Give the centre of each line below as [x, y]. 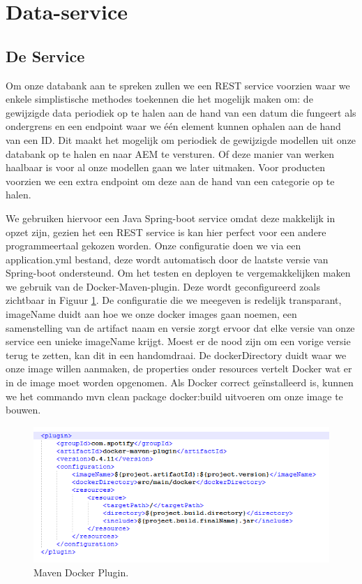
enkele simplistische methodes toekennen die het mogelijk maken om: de [159, 99]
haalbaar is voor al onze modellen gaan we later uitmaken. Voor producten [166, 167]
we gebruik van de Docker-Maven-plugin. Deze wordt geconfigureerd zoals [163, 286]
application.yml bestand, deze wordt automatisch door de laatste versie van [167, 259]
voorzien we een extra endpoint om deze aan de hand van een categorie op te [170, 181]
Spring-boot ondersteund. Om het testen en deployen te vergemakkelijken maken [178, 273]
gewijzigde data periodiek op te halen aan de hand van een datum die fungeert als [181, 112]
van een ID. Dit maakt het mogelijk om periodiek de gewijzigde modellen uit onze [181, 139]
